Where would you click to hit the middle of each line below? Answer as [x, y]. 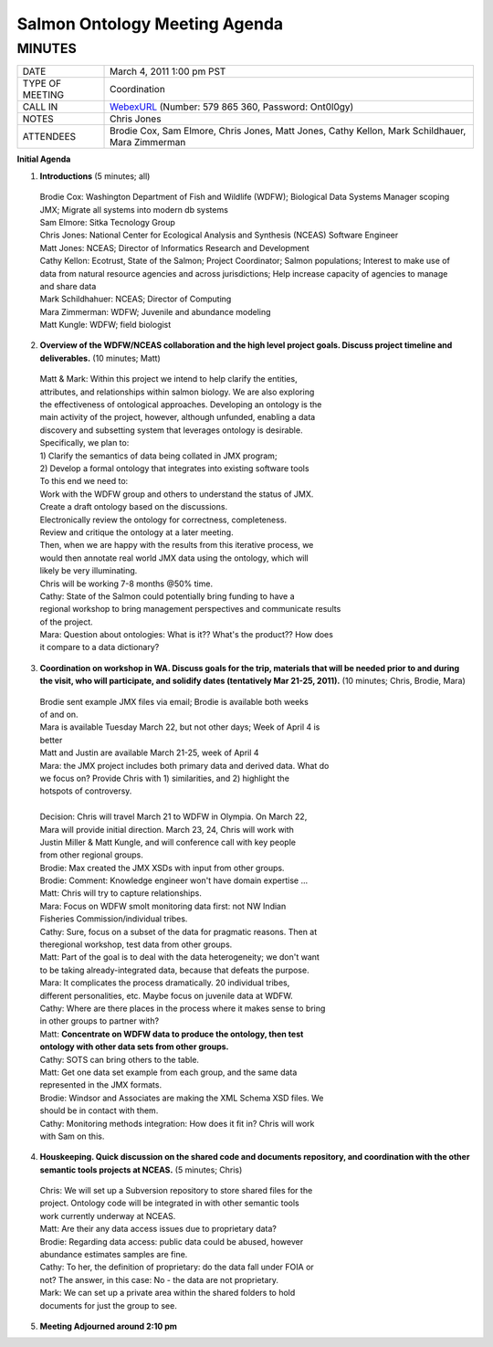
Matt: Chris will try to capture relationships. [121, 893]
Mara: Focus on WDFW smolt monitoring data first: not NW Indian [163, 906]
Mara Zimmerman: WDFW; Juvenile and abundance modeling [155, 311]
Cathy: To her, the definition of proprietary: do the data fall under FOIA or [177, 1267]
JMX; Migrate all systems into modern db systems [134, 209]
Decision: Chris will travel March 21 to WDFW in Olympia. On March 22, [173, 816]
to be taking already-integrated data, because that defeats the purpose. [174, 970]
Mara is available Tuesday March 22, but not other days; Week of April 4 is [180, 727]
